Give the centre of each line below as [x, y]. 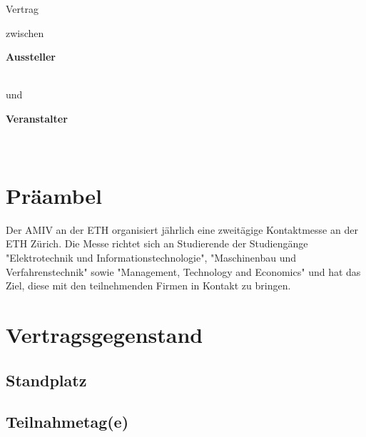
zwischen [25, 32]
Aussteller [31, 57]
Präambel [54, 195]
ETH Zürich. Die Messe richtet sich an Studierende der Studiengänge [157, 243]
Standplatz [46, 380]
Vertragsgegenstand [105, 335]
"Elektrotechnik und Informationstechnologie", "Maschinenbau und [151, 258]
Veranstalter [37, 118]
